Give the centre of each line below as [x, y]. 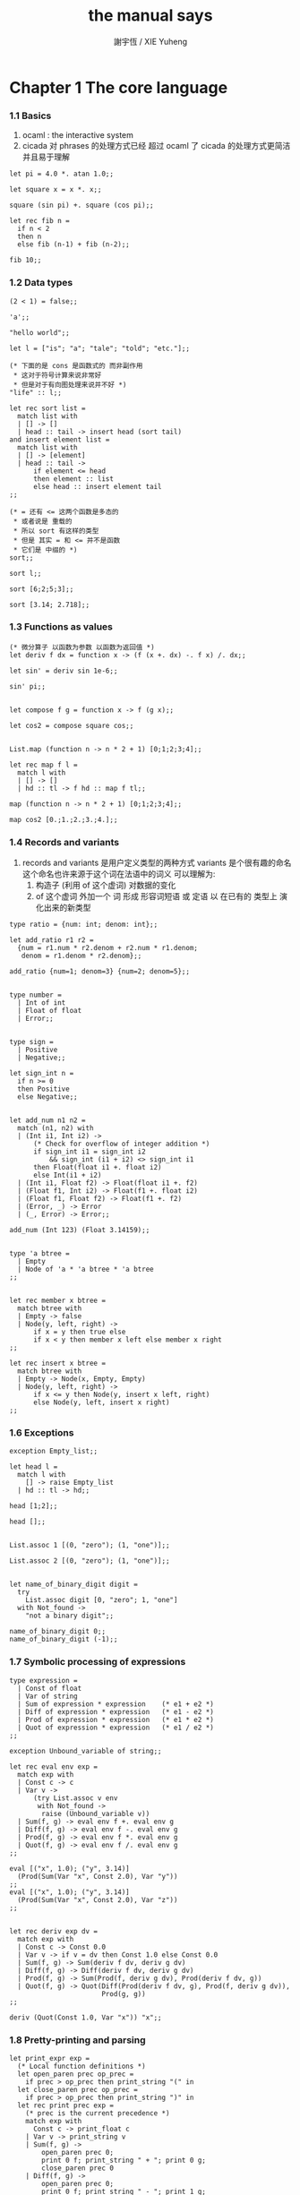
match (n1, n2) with [56, 1128]
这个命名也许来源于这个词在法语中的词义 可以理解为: [119, 874]
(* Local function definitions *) [81, 2066]
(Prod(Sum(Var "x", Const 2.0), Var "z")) [98, 1899]
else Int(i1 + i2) [67, 1175]
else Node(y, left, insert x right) [101, 1402]
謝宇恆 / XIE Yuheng [150, 41]
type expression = [43, 1680]
